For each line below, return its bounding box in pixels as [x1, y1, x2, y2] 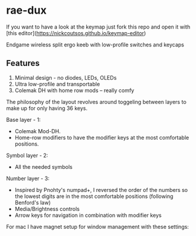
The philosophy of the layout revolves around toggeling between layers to [6, 98, 187, 105]
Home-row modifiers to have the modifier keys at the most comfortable [14, 134, 189, 141]
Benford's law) [14, 199, 51, 206]
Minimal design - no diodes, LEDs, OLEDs [14, 74, 117, 81]
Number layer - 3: [6, 175, 50, 182]
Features [6, 58, 40, 68]
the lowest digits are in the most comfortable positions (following [14, 193, 173, 200]
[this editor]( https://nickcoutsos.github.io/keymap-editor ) [6, 29, 147, 36]
